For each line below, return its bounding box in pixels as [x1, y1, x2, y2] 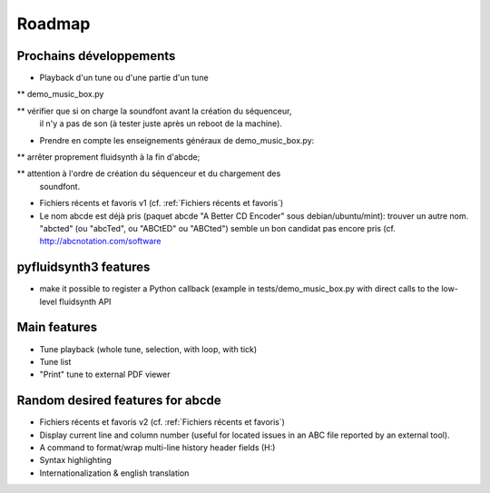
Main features [16, 320, 98, 335]
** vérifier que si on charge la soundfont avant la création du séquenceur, [16, 105, 292, 116]
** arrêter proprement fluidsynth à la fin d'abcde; [16, 152, 201, 163]
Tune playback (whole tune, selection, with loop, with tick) [39, 343, 258, 354]
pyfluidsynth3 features [16, 260, 151, 275]
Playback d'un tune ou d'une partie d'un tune [39, 73, 209, 84]
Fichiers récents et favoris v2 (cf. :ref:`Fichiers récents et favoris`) [39, 417, 286, 428]
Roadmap [16, 14, 91, 34]
